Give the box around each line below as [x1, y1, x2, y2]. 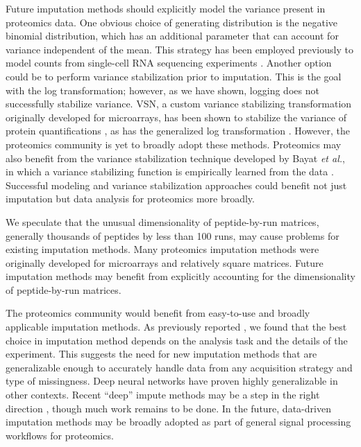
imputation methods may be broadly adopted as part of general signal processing [6, 414, 351, 429]
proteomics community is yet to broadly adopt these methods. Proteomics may [6, 137, 342, 151]
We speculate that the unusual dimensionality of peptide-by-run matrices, [6, 214, 319, 229]
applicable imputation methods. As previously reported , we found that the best [6, 319, 347, 334]
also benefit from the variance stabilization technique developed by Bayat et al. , [6, 150, 345, 165]
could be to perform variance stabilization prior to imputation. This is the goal [6, 69, 342, 83]
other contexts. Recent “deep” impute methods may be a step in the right [6, 387, 320, 402]
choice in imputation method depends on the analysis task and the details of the [6, 333, 348, 347]
